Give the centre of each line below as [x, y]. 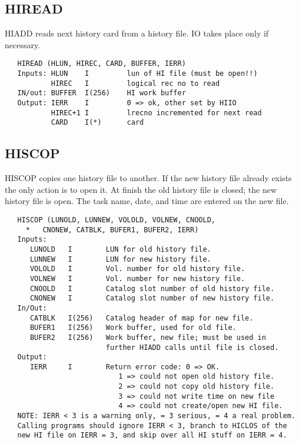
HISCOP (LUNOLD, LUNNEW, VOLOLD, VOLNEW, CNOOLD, [116, 220]
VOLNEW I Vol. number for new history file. [137, 278]
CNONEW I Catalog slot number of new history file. [152, 298]
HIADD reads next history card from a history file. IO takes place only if [137, 33]
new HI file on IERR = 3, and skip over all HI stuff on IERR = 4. [152, 435]
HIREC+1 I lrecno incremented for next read [156, 113]
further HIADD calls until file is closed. [192, 347]
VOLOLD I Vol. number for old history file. [137, 269]
